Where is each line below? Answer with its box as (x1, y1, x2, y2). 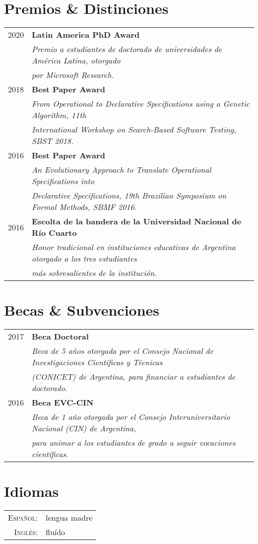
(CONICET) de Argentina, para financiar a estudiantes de (32, 371, 236, 383)
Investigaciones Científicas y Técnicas (32, 356, 163, 368)
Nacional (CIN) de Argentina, (32, 422, 136, 434)
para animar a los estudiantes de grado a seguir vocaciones (32, 437, 236, 449)
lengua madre (45, 512, 93, 524)
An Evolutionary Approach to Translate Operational (32, 164, 211, 176)
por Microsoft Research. (32, 69, 114, 81)
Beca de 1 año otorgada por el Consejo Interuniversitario (32, 411, 230, 423)
